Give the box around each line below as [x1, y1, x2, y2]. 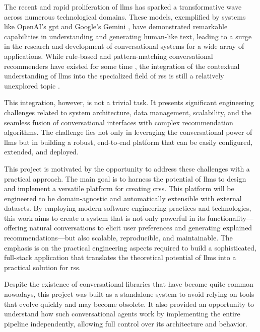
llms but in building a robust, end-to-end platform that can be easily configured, [4, 136, 253, 147]
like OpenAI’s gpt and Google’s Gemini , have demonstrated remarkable [4, 21, 228, 32]
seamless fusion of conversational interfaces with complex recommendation [4, 117, 233, 127]
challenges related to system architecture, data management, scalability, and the [4, 107, 251, 117]
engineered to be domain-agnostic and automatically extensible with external [4, 193, 242, 203]
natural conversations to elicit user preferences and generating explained [29, 222, 252, 233]
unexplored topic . [4, 80, 60, 91]
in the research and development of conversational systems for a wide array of [4, 41, 244, 51]
